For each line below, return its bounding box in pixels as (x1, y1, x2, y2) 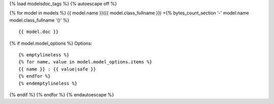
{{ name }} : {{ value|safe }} (18, 66, 96, 72)
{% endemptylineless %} (18, 80, 78, 86)
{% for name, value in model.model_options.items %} (18, 59, 152, 65)
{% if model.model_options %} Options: (9, 40, 92, 46)
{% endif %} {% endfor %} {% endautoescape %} (9, 91, 114, 97)
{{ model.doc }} (18, 29, 59, 35)
